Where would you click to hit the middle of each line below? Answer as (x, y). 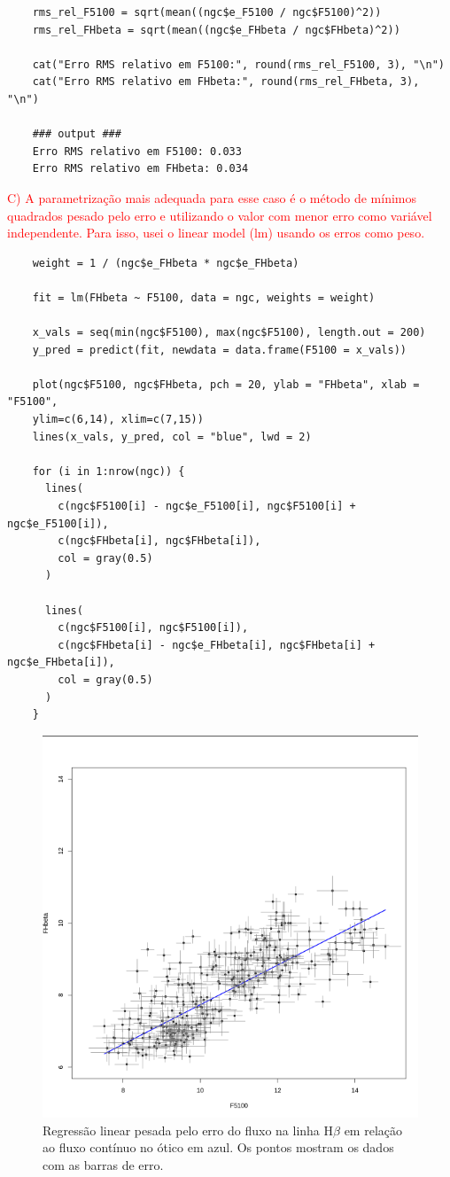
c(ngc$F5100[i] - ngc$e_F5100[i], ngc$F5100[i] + (207, 507)
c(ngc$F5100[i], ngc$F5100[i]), (153, 628)
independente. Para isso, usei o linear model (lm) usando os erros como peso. (216, 233)
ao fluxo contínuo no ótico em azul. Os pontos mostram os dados (218, 1147)
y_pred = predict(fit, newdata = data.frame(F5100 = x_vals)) (220, 350)
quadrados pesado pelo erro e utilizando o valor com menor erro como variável (220, 215)
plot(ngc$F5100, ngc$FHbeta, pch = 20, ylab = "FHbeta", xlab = (226, 384)
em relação (373, 1130)
